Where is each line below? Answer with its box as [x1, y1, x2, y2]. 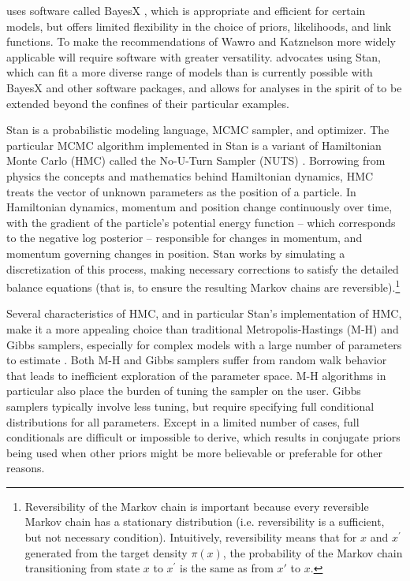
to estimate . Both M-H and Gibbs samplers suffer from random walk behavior [6, 352, 387, 368]
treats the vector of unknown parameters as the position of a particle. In [6, 183, 356, 199]
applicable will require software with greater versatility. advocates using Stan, [6, 48, 382, 65]
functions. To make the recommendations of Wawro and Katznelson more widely [6, 33, 396, 50]
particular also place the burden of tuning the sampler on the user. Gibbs [6, 382, 361, 399]
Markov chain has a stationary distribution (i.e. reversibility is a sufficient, [24, 513, 385, 530]
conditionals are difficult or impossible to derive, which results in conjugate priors [6, 429, 401, 445]
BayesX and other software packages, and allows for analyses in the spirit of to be [6, 79, 402, 95]
